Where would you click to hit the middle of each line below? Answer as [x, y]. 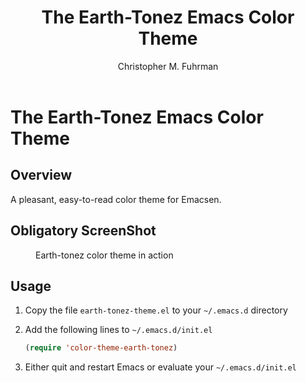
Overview [41, 175]
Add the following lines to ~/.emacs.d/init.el [118, 330]
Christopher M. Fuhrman [168, 66]
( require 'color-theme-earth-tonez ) [101, 348]
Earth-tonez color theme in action [104, 255]
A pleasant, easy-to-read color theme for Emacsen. [116, 199]
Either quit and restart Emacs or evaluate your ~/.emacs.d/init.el [160, 367]
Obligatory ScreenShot [83, 231]
